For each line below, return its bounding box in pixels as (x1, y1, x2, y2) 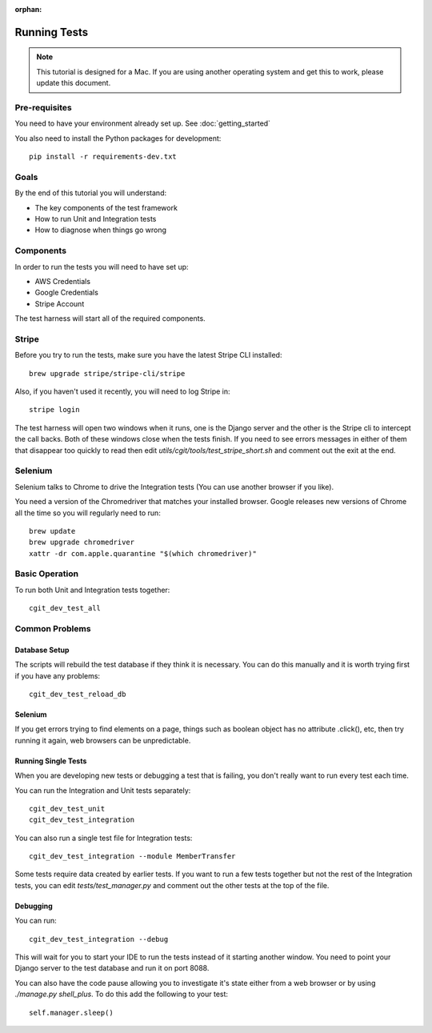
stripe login (29, 405, 80, 414)
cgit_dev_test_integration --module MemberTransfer (29, 852, 236, 861)
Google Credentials (34, 288, 99, 298)
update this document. (36, 78, 111, 88)
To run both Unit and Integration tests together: (14, 585, 170, 595)
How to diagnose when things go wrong (34, 225, 167, 235)
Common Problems (14, 623, 91, 634)
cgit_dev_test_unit (29, 804, 106, 813)
